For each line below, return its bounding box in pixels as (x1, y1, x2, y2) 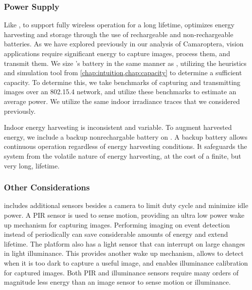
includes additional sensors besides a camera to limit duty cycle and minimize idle (4, 200, 249, 210)
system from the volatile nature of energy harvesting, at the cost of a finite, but (4, 150, 241, 161)
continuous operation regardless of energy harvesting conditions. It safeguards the (4, 141, 247, 151)
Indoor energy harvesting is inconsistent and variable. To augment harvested (4, 122, 232, 132)
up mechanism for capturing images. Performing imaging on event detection (4, 219, 230, 229)
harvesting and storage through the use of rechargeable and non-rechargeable (4, 29, 234, 39)
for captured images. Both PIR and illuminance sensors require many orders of (4, 267, 239, 277)
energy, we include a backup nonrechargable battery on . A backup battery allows (4, 131, 248, 142)
